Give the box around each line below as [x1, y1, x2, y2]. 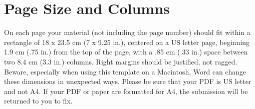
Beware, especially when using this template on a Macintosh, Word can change [4, 66, 246, 76]
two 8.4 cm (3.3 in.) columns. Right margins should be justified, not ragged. [4, 56, 237, 66]
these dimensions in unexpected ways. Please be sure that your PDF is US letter [4, 76, 251, 86]
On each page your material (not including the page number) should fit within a [4, 27, 250, 37]
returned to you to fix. [4, 95, 73, 106]
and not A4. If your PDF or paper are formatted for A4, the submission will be [4, 85, 248, 96]
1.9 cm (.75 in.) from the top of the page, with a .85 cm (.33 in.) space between [4, 46, 248, 57]
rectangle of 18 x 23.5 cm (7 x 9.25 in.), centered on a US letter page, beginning [4, 36, 250, 47]
